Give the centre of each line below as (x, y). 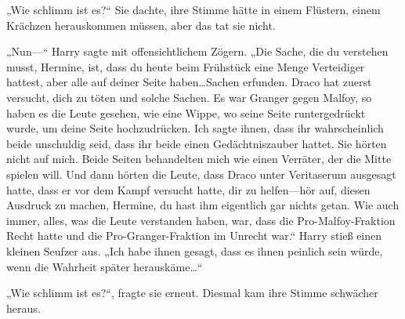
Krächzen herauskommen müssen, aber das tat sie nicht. (141, 25)
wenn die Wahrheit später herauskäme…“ (105, 266)
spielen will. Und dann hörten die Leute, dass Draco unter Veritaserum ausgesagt (201, 174)
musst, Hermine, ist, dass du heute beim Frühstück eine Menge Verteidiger (186, 66)
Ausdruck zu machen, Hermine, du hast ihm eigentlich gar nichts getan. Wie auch (203, 205)
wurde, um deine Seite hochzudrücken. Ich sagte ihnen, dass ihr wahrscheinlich (195, 128)
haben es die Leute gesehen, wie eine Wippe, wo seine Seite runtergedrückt (186, 112)
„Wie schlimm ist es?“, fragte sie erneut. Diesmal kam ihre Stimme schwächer (192, 293)
